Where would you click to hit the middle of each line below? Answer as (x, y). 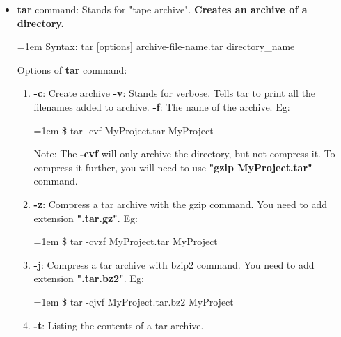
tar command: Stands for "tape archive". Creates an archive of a (162, 9)
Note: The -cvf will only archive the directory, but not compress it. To (184, 154)
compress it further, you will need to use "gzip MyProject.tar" (173, 167)
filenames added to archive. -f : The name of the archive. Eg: (162, 106)
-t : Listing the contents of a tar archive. (119, 325)
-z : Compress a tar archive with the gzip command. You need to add (181, 204)
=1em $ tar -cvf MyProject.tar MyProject (124, 130)
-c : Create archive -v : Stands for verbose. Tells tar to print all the (175, 93)
